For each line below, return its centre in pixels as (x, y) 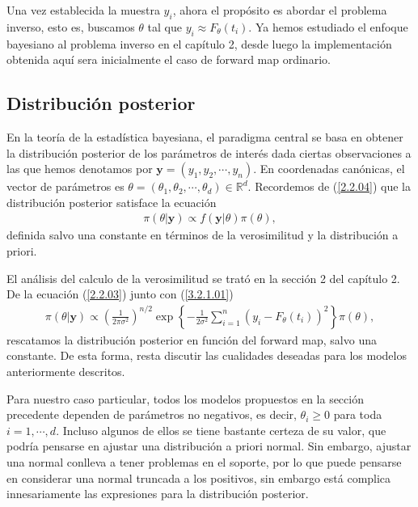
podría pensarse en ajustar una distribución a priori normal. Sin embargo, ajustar (209, 446)
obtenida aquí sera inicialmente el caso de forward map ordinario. (169, 59)
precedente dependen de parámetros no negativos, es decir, (152, 414)
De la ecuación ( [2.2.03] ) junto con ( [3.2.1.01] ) (120, 294)
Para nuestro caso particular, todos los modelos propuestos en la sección (185, 398)
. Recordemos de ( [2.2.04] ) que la (329, 186)
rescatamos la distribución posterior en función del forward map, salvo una (192, 339)
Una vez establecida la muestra (83, 10)
